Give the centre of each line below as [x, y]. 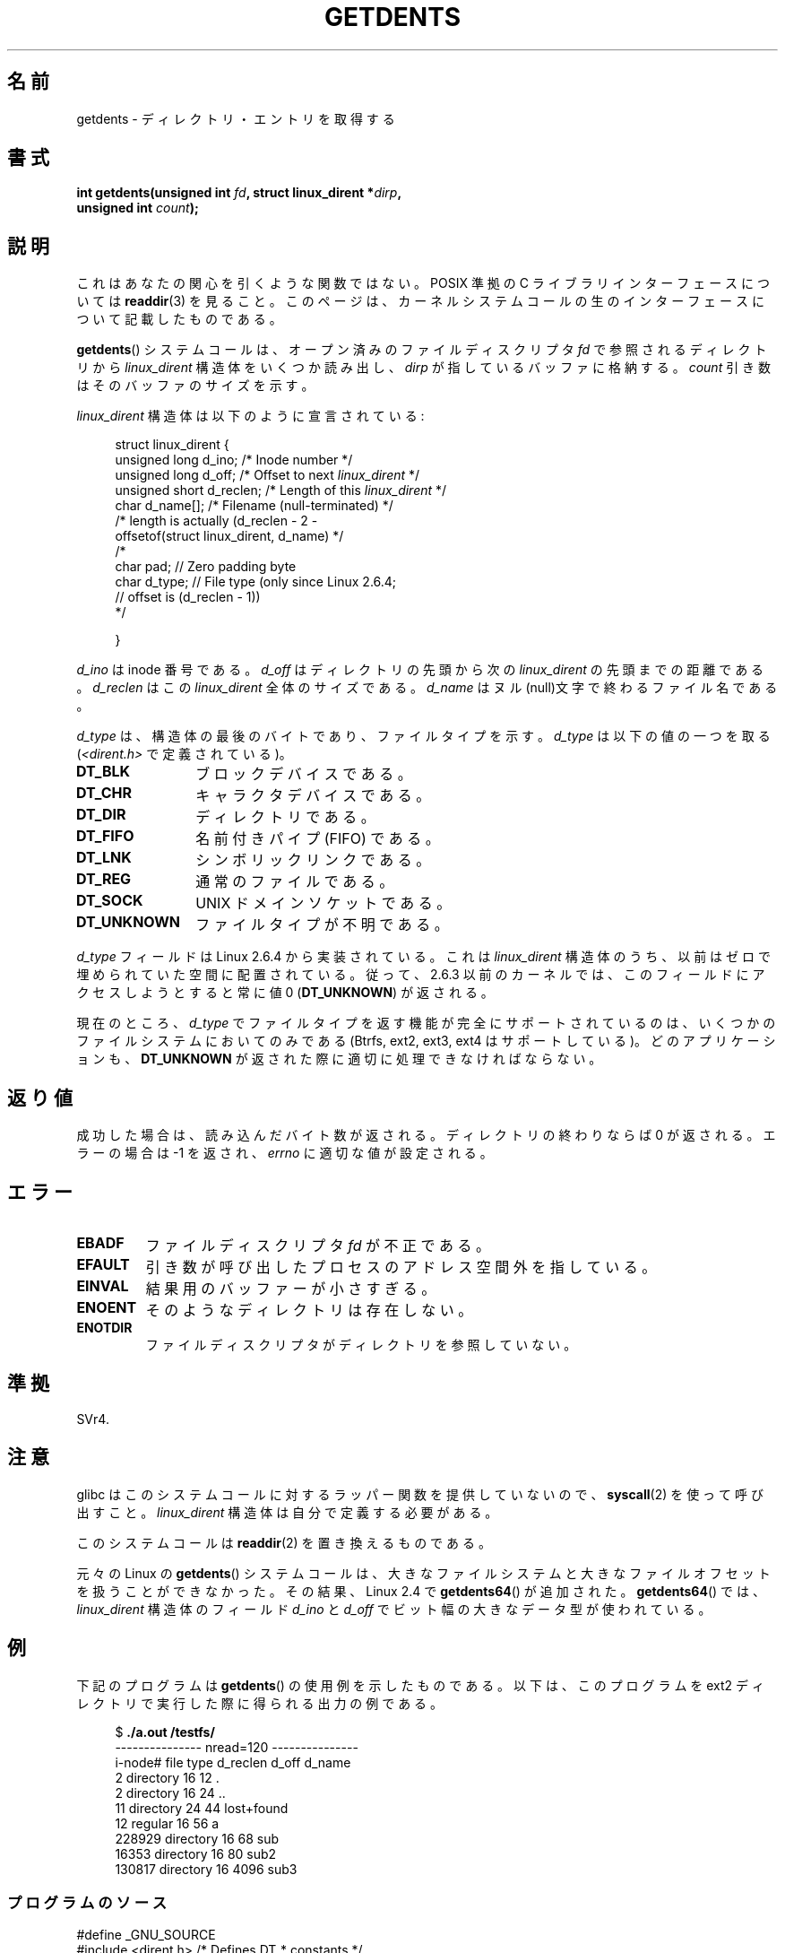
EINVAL [103, 1285]
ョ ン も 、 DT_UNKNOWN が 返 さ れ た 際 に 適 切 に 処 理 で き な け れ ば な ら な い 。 [339, 1059]
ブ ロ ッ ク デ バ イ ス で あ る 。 [304, 774]
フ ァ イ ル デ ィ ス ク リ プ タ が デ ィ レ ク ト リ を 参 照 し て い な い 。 [361, 1344]
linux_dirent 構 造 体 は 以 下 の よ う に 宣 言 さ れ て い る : [250, 416]
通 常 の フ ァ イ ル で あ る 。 [295, 882]
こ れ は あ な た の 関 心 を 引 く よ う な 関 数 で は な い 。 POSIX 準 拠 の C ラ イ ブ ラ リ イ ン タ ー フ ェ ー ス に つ [423, 283]
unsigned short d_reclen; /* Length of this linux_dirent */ [281, 490]
